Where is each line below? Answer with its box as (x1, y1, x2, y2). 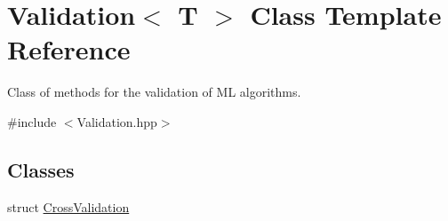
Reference (7, 31, 131, 67)
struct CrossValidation (7, 197, 130, 216)
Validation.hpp (76, 112, 157, 130)
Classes (7, 155, 75, 183)
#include (7, 112, 57, 130)
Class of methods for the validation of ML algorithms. (7, 83, 301, 101)
